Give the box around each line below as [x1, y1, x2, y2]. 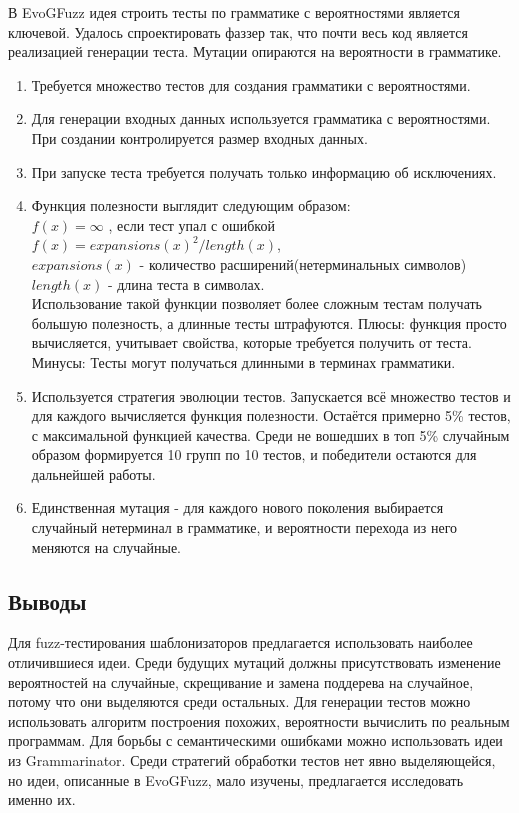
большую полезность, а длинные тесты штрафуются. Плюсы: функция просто [31, 312, 507, 333]
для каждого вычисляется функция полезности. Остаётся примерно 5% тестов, [31, 405, 511, 426]
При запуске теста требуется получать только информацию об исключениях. [31, 161, 497, 182]
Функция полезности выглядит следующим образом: [31, 195, 351, 216]
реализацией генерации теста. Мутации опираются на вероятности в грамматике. [8, 41, 502, 62]
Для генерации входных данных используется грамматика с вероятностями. [31, 108, 491, 129]
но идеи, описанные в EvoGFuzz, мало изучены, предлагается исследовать [8, 769, 464, 790]
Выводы [8, 585, 87, 616]
